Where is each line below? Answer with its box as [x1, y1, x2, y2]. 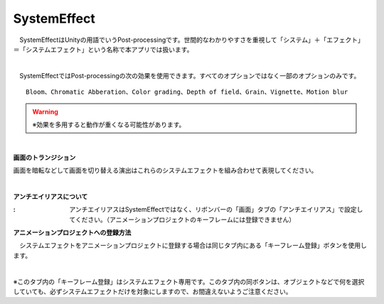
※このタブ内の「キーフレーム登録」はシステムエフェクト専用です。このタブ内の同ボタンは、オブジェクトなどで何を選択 [13, 277, 365, 286]
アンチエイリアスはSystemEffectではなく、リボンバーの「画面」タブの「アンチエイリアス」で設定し [69, 205, 363, 214]
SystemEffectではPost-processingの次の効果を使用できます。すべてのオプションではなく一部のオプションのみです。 [18, 71, 361, 80]
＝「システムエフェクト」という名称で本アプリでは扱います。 [13, 45, 193, 53]
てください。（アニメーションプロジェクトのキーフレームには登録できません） [69, 215, 295, 224]
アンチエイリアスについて [13, 192, 88, 200]
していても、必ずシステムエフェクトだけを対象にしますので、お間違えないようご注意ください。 [13, 287, 292, 295]
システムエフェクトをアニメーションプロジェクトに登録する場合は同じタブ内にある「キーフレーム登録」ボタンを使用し [18, 241, 368, 250]
